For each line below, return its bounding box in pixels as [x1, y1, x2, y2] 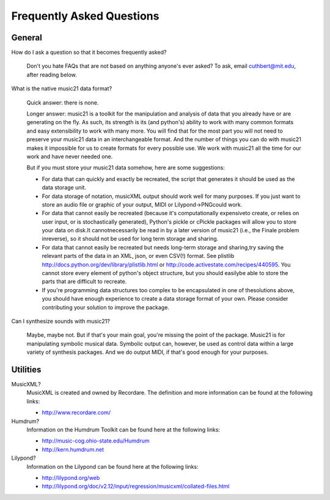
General [11, 32, 43, 43]
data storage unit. [42, 184, 87, 191]
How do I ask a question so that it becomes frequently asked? [11, 49, 167, 56]
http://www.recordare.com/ [42, 409, 111, 416]
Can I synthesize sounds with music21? [11, 318, 110, 325]
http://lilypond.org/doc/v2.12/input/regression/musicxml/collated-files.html [42, 483, 230, 490]
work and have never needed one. [26, 153, 113, 160]
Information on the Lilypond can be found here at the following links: [26, 463, 199, 470]
